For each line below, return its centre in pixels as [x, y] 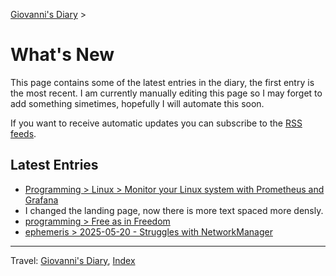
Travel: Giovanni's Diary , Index [73, 260]
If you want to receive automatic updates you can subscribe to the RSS [156, 123]
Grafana [41, 200]
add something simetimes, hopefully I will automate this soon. [137, 103]
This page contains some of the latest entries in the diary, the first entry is [162, 82]
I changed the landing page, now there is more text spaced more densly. [174, 210]
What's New [62, 55]
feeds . [23, 133]
